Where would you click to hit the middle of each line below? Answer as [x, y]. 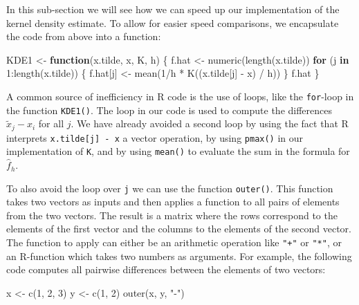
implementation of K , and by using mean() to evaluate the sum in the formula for [178, 151]
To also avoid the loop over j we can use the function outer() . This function [170, 188]
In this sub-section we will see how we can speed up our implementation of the [173, 9]
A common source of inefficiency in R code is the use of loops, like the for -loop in [180, 96]
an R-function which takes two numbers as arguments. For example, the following [179, 256]
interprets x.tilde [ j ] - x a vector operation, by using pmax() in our [155, 137]
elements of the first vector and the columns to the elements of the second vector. [179, 229]
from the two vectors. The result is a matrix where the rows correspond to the [172, 215]
